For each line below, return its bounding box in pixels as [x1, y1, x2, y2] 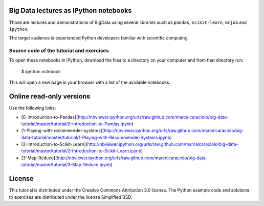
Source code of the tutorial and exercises [9, 47, 109, 54]
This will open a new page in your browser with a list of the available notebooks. [9, 79, 171, 85]
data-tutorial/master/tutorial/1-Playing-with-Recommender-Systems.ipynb [21, 134, 171, 140]
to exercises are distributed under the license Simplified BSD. [9, 194, 132, 200]
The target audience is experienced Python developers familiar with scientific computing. [9, 35, 189, 41]
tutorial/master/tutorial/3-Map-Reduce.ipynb [21, 162, 111, 168]
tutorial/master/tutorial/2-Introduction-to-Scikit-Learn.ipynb [21, 148, 142, 154]
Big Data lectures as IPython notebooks [9, 6, 132, 15]
